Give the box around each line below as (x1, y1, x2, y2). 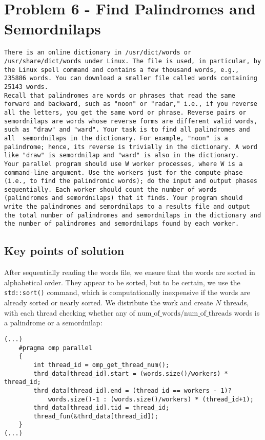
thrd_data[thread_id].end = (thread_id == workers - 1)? (33, 387, 232, 394)
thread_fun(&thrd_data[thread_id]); (33, 412, 158, 420)
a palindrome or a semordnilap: (4, 317, 103, 328)
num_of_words (137, 309, 180, 317)
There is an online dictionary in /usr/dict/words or (4, 49, 192, 57)
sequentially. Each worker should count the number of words (4, 186, 217, 193)
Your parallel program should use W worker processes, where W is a (4, 160, 243, 168)
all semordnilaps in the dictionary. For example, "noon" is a (4, 134, 228, 142)
